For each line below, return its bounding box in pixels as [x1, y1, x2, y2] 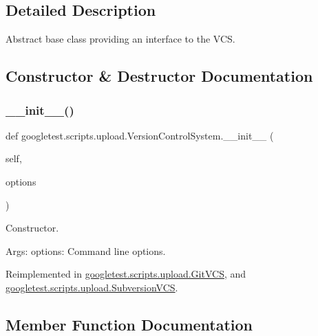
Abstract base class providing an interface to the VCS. [6, 32, 235, 46]
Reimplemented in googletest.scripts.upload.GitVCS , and [6, 267, 246, 281]
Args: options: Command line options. [6, 243, 166, 258]
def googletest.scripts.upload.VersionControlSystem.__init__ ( [6, 128, 274, 142]
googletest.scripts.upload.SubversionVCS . [6, 280, 178, 294]
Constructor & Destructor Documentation [6, 65, 313, 87]
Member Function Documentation [6, 313, 253, 335]
